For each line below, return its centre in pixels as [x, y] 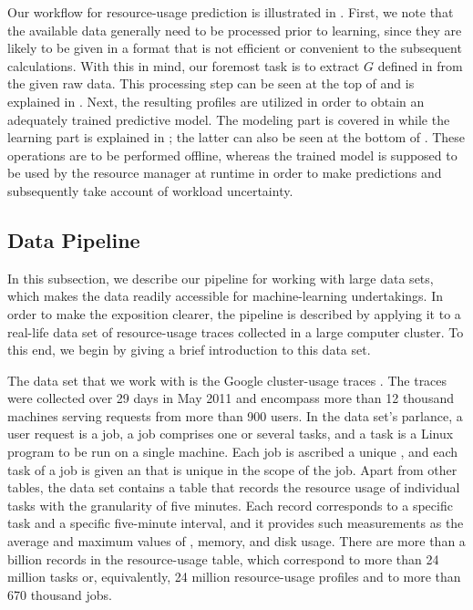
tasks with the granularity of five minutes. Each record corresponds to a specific [230, 505]
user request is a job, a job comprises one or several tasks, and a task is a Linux [231, 434]
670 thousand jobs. [60, 594]
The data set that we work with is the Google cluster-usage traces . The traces [227, 380]
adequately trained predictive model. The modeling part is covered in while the [229, 119]
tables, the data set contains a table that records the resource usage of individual [234, 487]
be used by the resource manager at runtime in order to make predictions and [225, 173]
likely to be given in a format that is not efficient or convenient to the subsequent [235, 48]
